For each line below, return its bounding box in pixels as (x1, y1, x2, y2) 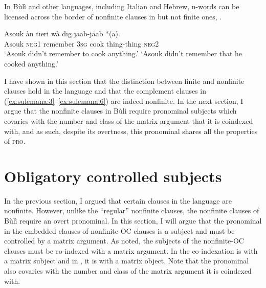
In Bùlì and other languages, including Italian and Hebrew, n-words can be (4, 1, 239, 11)
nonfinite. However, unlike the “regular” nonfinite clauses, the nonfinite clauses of (4, 205, 259, 216)
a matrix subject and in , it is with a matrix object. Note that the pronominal (4, 255, 249, 266)
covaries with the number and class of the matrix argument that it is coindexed (4, 115, 253, 126)
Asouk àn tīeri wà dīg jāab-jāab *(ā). (4, 28, 120, 39)
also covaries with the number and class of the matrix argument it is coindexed (4, 265, 252, 276)
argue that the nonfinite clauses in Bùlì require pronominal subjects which (4, 105, 237, 116)
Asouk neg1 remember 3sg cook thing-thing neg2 (4, 38, 159, 49)
